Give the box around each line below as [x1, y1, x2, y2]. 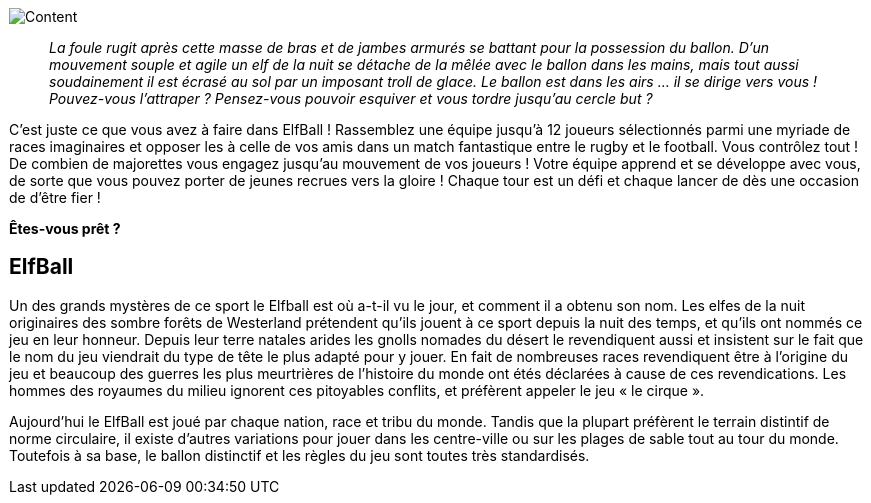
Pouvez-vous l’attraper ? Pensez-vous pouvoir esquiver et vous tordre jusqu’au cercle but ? [49, 90, 653, 107]
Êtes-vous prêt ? [9, 220, 121, 237]
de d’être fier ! [9, 189, 101, 206]
